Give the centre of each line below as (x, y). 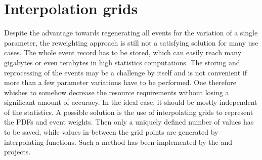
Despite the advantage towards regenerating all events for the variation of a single (131, 33)
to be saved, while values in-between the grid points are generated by (111, 132)
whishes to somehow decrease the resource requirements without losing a (117, 92)
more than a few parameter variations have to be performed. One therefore (120, 82)
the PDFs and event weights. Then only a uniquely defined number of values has (129, 122)
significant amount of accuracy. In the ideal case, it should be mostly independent (131, 102)
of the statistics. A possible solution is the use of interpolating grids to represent (129, 112)
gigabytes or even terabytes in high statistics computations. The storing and (122, 62)
